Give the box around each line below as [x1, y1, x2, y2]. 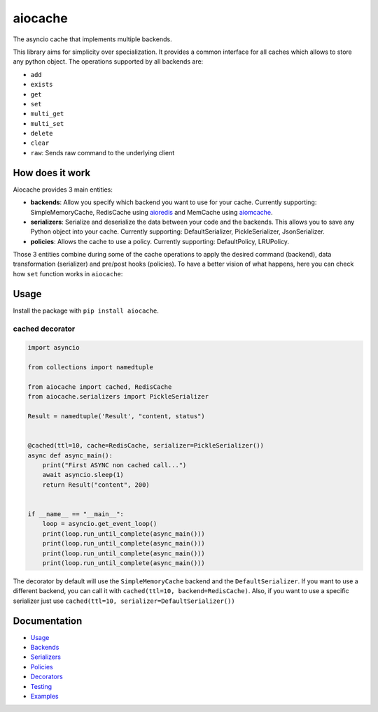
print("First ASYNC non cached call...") [42, 462, 187, 469]
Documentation [13, 615, 83, 627]
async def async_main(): [27, 451, 113, 460]
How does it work [13, 166, 91, 178]
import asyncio [27, 343, 80, 352]
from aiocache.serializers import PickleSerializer [27, 392, 209, 401]
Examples [30, 692, 59, 700]
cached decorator [13, 324, 76, 334]
